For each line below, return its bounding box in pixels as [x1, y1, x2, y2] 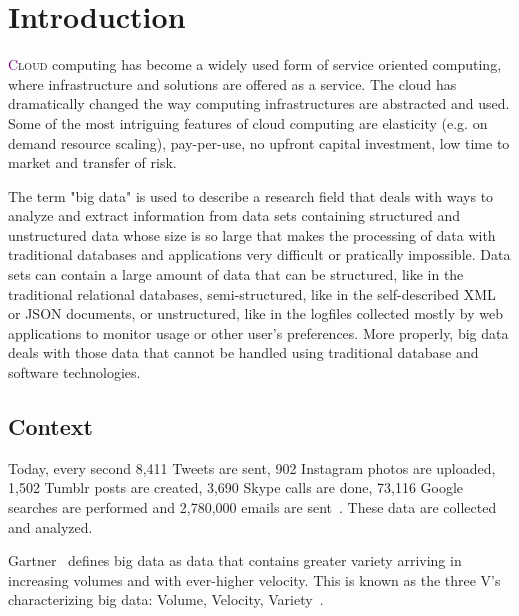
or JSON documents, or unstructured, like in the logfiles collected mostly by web [8, 303, 503, 324]
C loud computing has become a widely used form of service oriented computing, [8, 54, 502, 75]
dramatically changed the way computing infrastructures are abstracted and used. [8, 93, 510, 114]
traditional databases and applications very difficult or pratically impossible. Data [8, 244, 511, 265]
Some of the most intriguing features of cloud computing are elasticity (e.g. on [8, 112, 488, 133]
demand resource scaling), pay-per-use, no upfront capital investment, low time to [8, 132, 510, 153]
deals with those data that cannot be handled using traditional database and [8, 342, 479, 363]
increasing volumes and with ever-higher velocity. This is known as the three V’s [8, 569, 501, 590]
